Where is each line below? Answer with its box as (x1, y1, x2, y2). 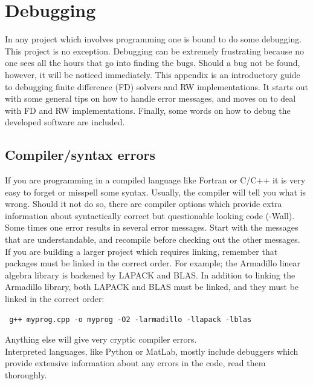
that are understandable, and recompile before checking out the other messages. (5, 233, 300, 246)
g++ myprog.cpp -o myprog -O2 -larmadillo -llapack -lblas (9, 315, 252, 324)
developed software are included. (5, 116, 125, 128)
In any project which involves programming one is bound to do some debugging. (5, 33, 302, 45)
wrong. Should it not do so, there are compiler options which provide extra (5, 197, 282, 210)
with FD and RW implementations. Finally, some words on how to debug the (5, 104, 291, 116)
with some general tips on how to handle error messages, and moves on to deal (5, 92, 296, 105)
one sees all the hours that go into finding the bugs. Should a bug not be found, (5, 56, 300, 69)
